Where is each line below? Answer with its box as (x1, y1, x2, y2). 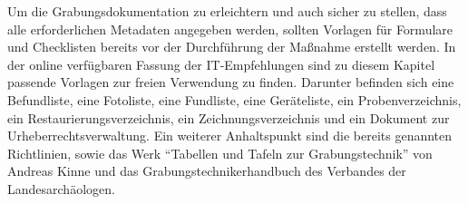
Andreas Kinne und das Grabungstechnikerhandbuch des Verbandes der (7, 161, 406, 180)
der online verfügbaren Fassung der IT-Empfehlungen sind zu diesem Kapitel (7, 54, 435, 73)
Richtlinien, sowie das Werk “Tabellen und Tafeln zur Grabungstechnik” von (7, 143, 433, 162)
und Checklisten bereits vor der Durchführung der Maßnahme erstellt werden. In (7, 37, 456, 56)
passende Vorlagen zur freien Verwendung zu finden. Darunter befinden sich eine (7, 73, 454, 92)
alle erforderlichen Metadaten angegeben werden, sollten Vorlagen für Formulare (7, 19, 453, 38)
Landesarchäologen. (7, 179, 115, 198)
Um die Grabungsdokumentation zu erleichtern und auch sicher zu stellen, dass (7, 2, 447, 20)
